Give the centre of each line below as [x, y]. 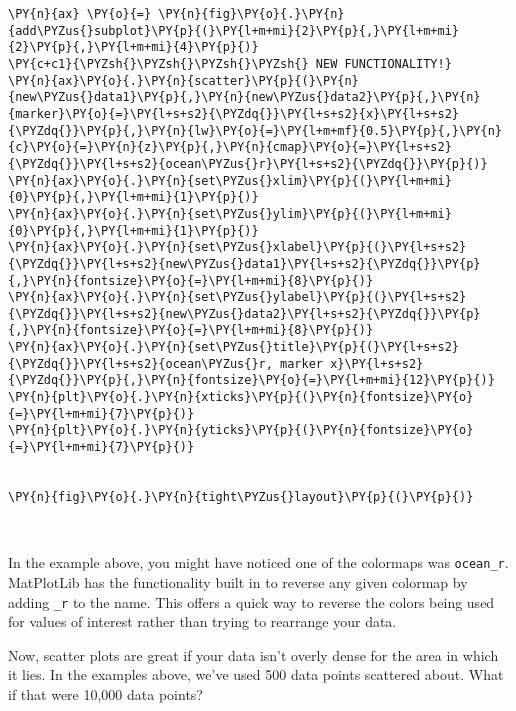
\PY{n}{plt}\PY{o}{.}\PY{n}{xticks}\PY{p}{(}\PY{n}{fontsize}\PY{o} [241, 397]
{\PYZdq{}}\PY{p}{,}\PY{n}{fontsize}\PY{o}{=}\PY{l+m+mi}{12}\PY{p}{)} [251, 380]
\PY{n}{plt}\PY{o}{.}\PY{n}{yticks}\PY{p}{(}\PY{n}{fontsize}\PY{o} [241, 430]
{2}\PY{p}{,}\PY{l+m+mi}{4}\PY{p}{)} [133, 47]
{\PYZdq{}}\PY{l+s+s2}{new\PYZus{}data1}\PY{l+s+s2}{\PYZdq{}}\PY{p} [244, 263]
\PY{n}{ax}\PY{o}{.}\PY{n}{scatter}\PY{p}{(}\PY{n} [183, 80]
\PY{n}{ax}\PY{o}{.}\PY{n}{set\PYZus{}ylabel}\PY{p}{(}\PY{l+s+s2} [237, 297]
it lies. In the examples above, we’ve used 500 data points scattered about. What [256, 674]
